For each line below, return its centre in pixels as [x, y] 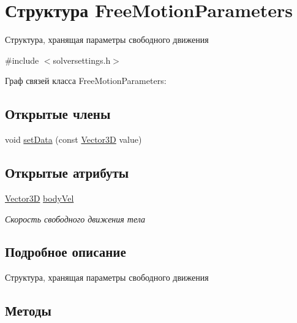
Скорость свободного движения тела [75, 218]
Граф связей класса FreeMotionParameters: [86, 81]
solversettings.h [82, 60]
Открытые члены [58, 114]
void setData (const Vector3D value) [73, 139]
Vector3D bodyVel [39, 198]
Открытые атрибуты [67, 173]
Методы [28, 310]
